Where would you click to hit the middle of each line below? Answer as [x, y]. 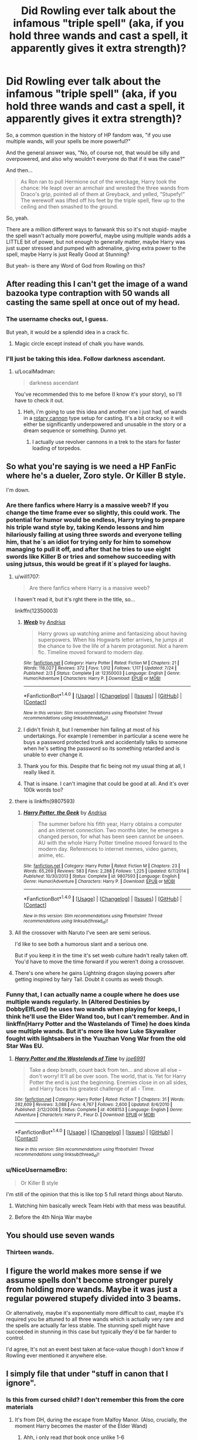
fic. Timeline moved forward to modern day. [91, 652]
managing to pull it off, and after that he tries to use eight [89, 549]
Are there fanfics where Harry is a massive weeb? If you [87, 505]
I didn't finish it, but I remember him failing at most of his [91, 730]
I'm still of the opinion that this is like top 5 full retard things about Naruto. [95, 1194]
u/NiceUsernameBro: [37, 1170]
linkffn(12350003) [36, 611]
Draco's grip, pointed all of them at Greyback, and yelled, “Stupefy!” [103, 194]
